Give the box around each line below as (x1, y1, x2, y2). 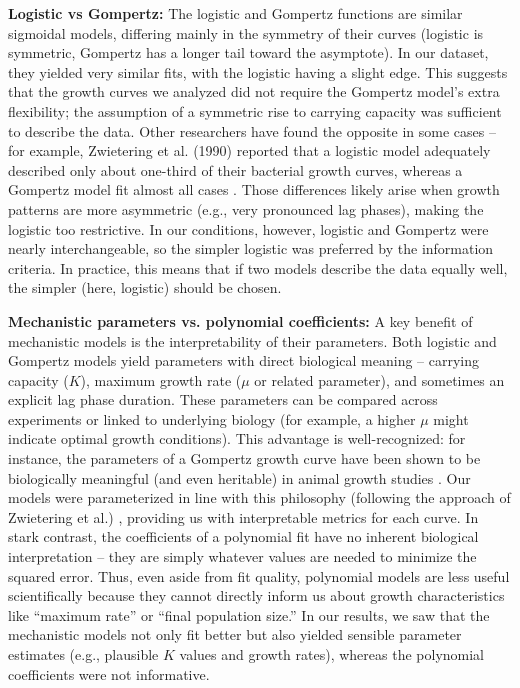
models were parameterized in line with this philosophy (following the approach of (8, 487, 511, 508)
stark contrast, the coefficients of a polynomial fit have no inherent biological (8, 526, 479, 547)
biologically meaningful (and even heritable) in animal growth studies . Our (8, 467, 471, 488)
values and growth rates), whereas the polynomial (179, 644, 485, 664)
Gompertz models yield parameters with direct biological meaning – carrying (8, 350, 480, 371)
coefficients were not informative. (8, 663, 210, 684)
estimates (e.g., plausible (8, 644, 159, 664)
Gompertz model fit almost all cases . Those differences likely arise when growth (8, 179, 500, 200)
